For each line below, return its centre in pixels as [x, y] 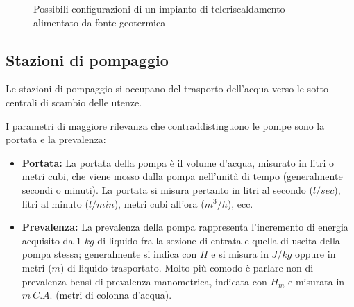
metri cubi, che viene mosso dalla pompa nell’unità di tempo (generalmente [182, 176]
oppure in [315, 254]
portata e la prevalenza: [56, 139]
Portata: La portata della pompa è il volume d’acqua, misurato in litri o [178, 162]
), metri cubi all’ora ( [159, 203]
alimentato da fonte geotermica [100, 22]
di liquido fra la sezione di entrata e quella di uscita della [219, 240]
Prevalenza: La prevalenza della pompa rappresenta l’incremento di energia [185, 227]
